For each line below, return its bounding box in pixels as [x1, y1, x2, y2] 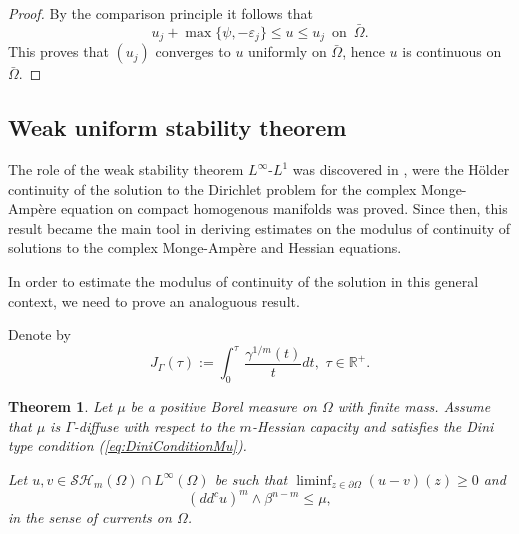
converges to [155, 41, 231, 62]
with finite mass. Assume [337, 396, 491, 417]
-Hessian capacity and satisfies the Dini [251, 415, 494, 436]
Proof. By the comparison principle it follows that [8, 3, 313, 23]
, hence [342, 41, 385, 62]
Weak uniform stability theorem [8, 112, 347, 143]
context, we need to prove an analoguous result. [8, 290, 300, 311]
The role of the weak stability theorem [8, 159, 244, 180]
